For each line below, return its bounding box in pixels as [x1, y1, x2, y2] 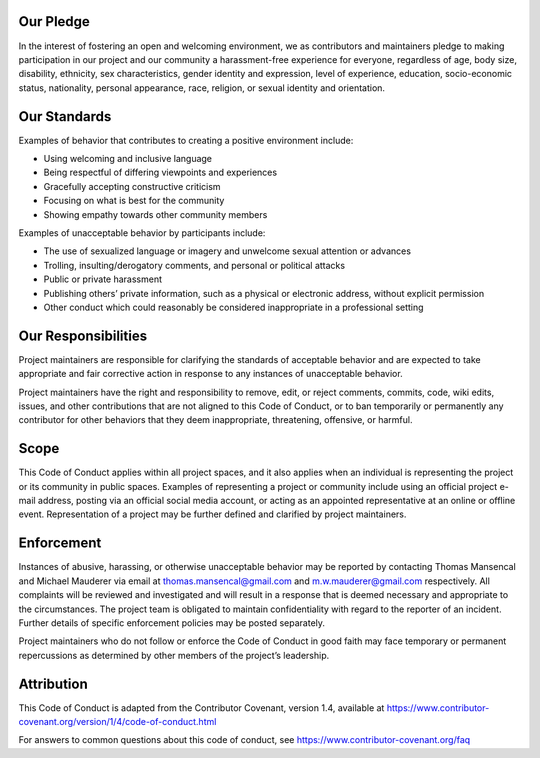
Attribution [18, 675, 89, 692]
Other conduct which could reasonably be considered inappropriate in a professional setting [43, 301, 424, 313]
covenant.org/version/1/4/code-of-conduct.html [18, 715, 217, 727]
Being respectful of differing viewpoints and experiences [43, 166, 278, 179]
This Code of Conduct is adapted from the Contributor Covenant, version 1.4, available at [18, 701, 385, 714]
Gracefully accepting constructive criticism [43, 180, 221, 192]
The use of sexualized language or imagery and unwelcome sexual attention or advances [43, 245, 412, 257]
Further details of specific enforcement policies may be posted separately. [18, 616, 325, 629]
